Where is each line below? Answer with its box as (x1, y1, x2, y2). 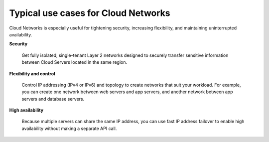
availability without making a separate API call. (21, 125, 117, 132)
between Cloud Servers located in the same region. (21, 59, 127, 65)
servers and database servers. (21, 96, 85, 102)
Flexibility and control (9, 70, 55, 77)
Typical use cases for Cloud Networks (9, 7, 170, 18)
